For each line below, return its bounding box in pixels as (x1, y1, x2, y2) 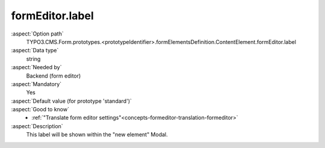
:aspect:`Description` (11, 122, 63, 129)
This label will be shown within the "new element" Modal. (26, 131, 168, 138)
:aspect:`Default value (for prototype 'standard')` (11, 97, 132, 105)
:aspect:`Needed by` (11, 64, 62, 71)
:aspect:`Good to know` (11, 106, 69, 113)
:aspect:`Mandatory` (11, 80, 62, 87)
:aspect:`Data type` (11, 47, 59, 54)
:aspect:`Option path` (11, 30, 64, 37)
